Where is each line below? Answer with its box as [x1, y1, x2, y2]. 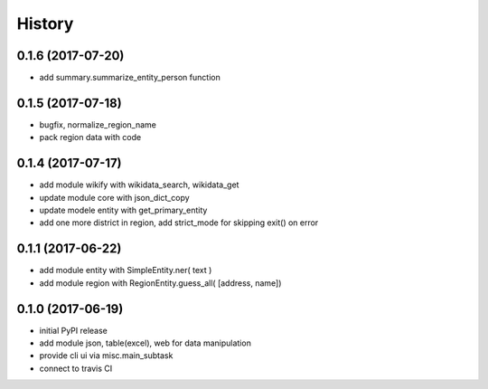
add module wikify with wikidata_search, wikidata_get [39, 179, 239, 190]
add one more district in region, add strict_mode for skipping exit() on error [39, 217, 319, 228]
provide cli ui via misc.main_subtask [39, 350, 174, 361]
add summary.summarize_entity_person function [39, 72, 221, 83]
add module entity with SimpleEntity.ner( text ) [39, 265, 212, 276]
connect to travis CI [39, 363, 113, 374]
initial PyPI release [39, 325, 108, 336]
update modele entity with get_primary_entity [39, 204, 208, 216]
